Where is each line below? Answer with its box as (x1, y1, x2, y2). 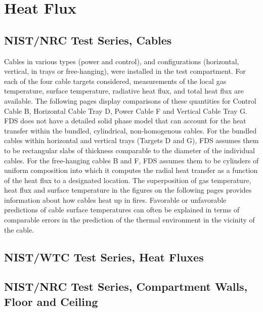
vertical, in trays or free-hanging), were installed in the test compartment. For (4, 66, 246, 76)
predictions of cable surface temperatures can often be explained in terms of (4, 204, 240, 215)
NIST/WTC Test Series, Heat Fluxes (4, 249, 204, 264)
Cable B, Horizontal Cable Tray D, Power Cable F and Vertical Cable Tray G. (4, 105, 247, 116)
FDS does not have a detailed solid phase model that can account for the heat (4, 115, 246, 126)
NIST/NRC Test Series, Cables (4, 32, 172, 48)
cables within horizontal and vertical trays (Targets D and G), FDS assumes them (4, 135, 259, 146)
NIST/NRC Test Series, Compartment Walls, (4, 279, 248, 294)
